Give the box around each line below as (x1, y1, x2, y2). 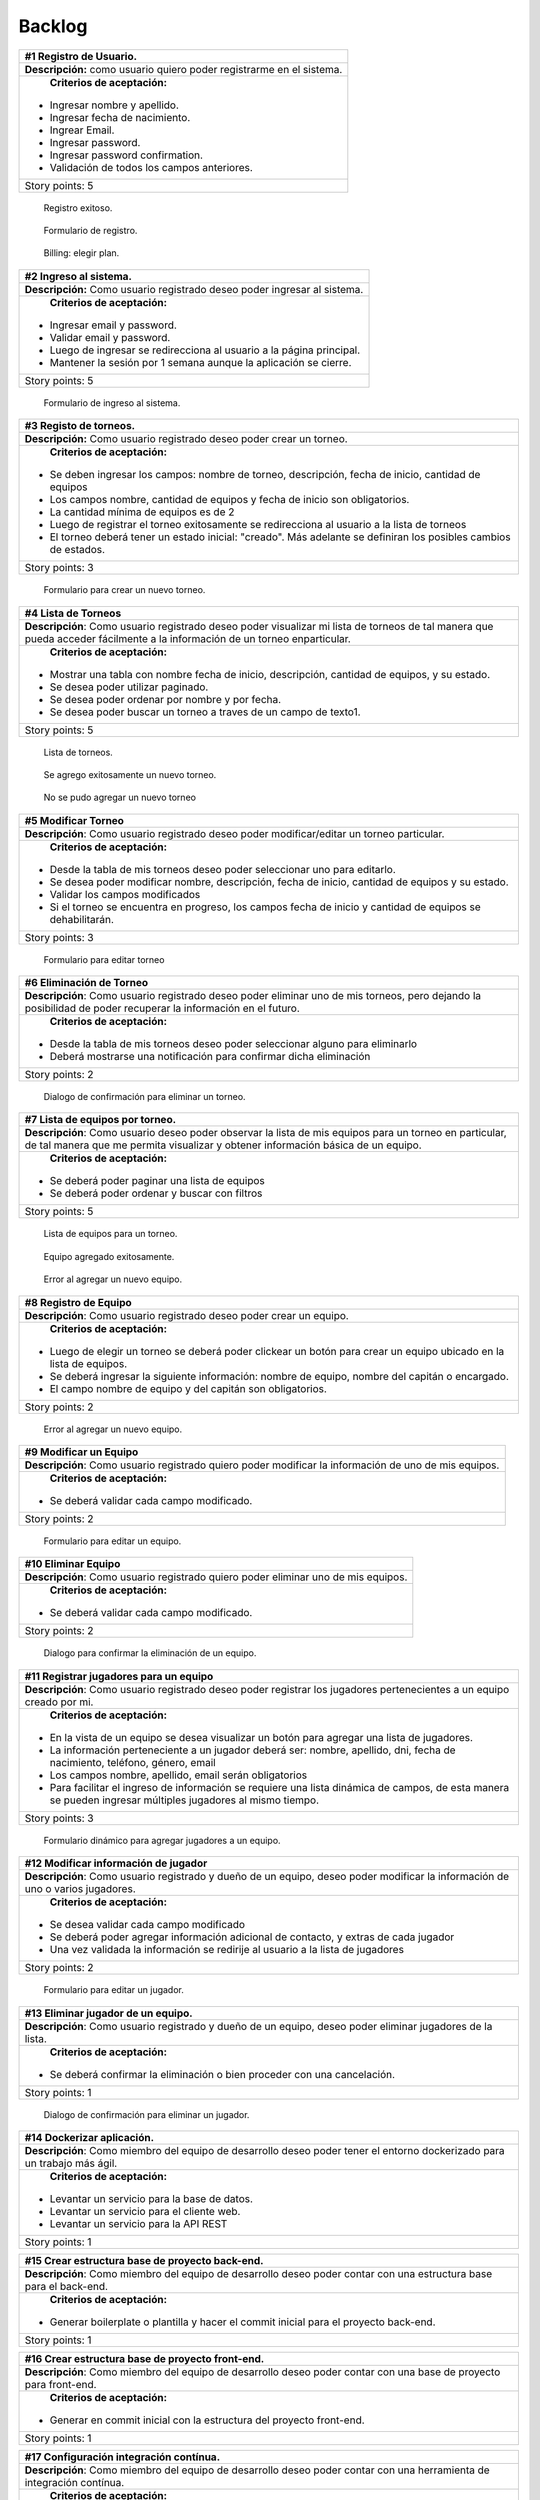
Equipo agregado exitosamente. (43, 1250, 175, 1262)
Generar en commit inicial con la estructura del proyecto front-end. (49, 2413, 365, 2427)
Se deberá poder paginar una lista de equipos (49, 1174, 265, 1188)
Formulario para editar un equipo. (43, 1535, 182, 1547)
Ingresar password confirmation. (49, 148, 204, 162)
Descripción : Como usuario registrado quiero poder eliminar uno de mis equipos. (24, 1570, 408, 1584)
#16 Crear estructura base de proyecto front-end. (24, 2351, 265, 2365)
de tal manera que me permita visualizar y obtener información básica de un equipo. (24, 1138, 422, 1152)
